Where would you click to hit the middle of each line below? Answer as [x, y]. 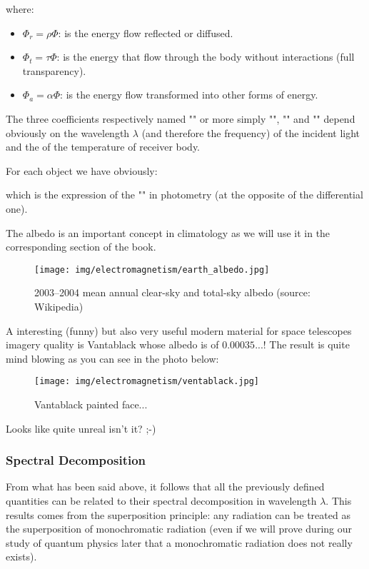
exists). [21, 557]
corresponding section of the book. [81, 247]
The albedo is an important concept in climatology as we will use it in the [168, 232]
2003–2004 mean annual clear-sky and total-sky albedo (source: [172, 292]
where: [20, 9]
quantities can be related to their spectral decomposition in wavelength [161, 500]
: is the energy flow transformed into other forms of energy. [189, 95]
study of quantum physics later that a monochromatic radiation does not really [179, 542]
